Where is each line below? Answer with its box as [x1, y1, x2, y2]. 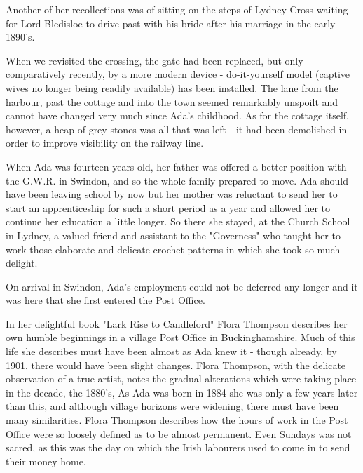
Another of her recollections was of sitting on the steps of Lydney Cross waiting [6, 2, 348, 16]
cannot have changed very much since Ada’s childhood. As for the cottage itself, [6, 108, 349, 123]
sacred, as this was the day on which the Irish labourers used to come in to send [6, 440, 350, 455]
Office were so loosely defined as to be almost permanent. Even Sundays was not [6, 426, 352, 441]
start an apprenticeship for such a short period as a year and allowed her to [6, 200, 331, 215]
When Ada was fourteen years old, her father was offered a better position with [6, 159, 347, 173]
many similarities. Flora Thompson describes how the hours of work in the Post [6, 413, 348, 427]
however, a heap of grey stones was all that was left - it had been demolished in [6, 121, 348, 136]
